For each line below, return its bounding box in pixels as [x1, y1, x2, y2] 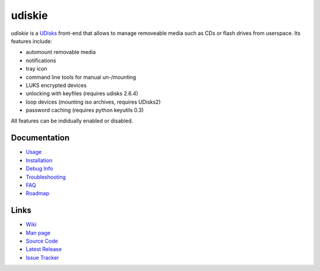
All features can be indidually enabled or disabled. [11, 117, 133, 124]
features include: [11, 37, 53, 44]
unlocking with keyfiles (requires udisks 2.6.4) [25, 90, 139, 97]
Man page [25, 229, 51, 236]
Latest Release [25, 246, 62, 253]
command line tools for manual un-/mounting [25, 73, 136, 80]
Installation [25, 157, 53, 164]
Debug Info [25, 165, 53, 172]
